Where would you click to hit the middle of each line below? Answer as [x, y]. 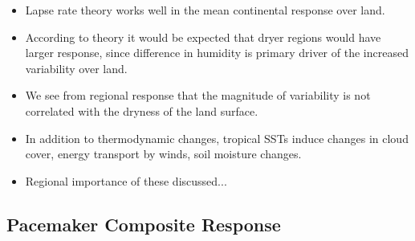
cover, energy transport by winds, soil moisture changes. [163, 154]
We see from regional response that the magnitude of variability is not [198, 95]
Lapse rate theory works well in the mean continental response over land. [205, 10]
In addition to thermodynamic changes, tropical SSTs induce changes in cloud [217, 138]
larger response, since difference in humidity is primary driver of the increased [217, 53]
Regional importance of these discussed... [126, 180]
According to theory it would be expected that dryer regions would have [203, 37]
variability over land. [76, 68]
